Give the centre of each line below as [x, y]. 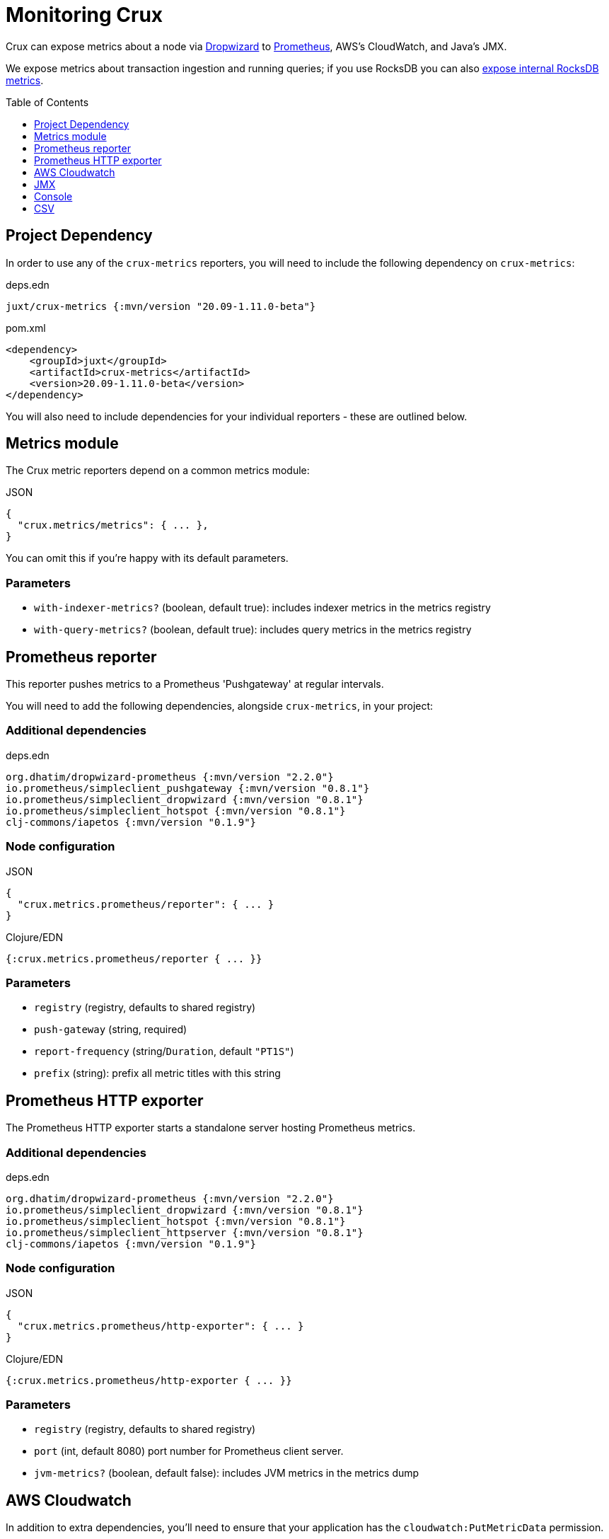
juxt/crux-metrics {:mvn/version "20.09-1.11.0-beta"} [161, 306]
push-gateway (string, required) [111, 1030]
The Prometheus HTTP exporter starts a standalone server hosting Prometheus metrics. [211, 1128]
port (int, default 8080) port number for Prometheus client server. [189, 1451]
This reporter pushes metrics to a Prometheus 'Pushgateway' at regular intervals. [195, 684]
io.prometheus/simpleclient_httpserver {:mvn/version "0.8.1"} [185, 1232]
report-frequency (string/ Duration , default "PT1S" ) [164, 1051]
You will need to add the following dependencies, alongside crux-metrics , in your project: [220, 706]
